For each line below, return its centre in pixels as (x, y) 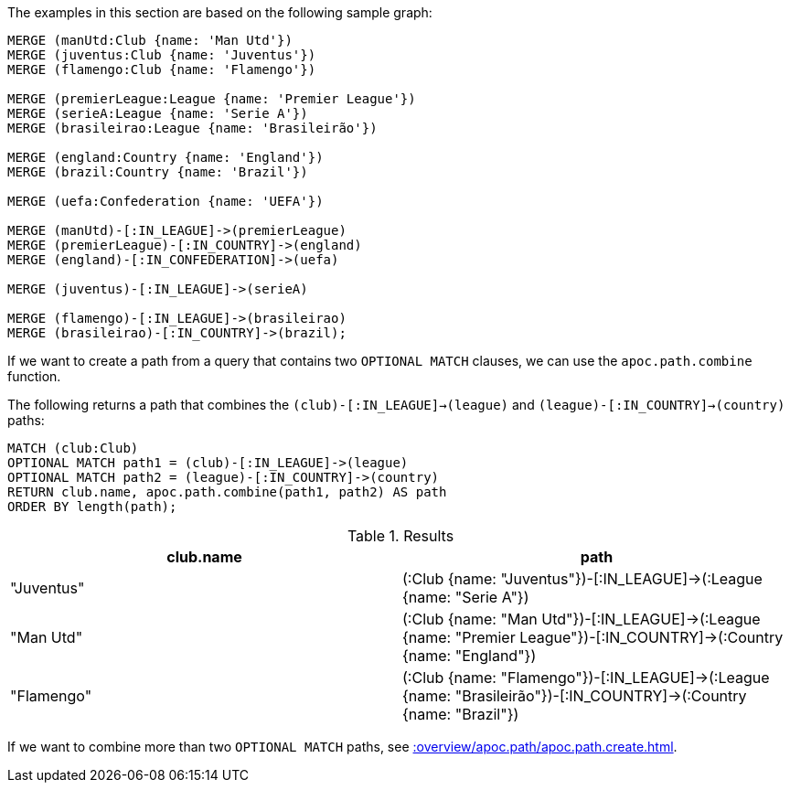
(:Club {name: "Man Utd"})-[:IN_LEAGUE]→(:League (582, 619)
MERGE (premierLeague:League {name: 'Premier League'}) (212, 99)
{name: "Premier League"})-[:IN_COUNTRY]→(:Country (593, 637)
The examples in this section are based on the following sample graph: (220, 12)
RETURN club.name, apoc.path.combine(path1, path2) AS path (227, 492)
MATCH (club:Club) (73, 448)
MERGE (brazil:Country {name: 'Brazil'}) (158, 172)
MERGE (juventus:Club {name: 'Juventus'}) (162, 55)
